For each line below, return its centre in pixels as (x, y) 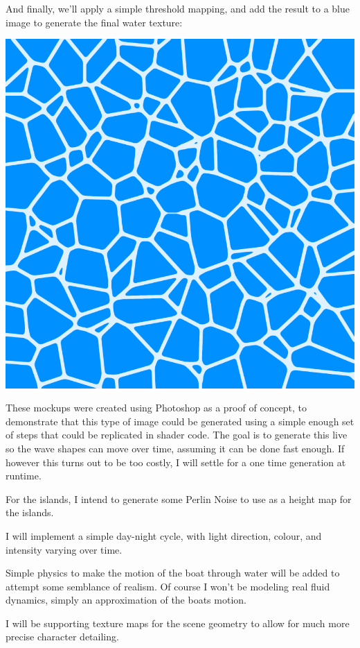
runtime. (24, 476)
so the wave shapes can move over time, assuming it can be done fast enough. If (175, 448)
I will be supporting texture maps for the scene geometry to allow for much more (178, 623)
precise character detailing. (62, 637)
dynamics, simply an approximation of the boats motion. (126, 600)
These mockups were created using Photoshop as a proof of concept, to (156, 408)
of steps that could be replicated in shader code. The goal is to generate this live (177, 435)
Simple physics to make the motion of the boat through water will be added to (173, 573)
